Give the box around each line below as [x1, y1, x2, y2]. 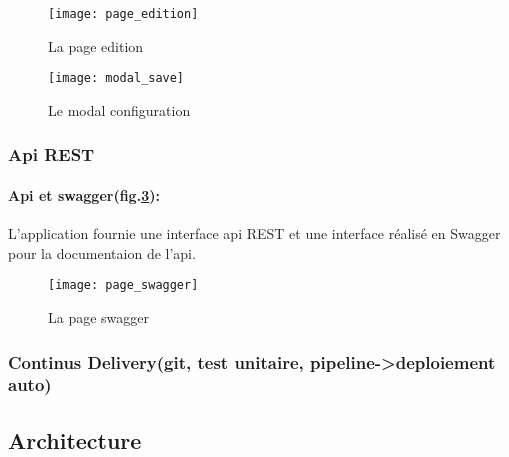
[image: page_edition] [48, 7, 199, 21]
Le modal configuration [48, 99, 191, 120]
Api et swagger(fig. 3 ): [8, 184, 160, 205]
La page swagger [48, 306, 150, 327]
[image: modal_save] [48, 71, 185, 86]
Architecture [8, 424, 142, 455]
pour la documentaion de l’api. [8, 242, 196, 263]
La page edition [48, 35, 144, 56]
